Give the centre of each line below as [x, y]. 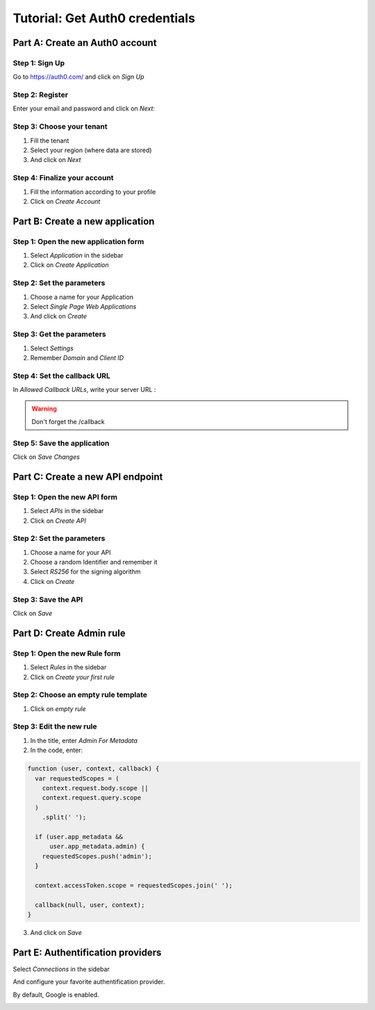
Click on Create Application [69, 265]
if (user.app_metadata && [79, 837]
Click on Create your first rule [72, 677]
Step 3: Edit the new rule [55, 726]
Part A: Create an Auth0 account [85, 43]
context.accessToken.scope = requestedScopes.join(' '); [134, 885]
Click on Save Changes [46, 457]
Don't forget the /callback [68, 421]
